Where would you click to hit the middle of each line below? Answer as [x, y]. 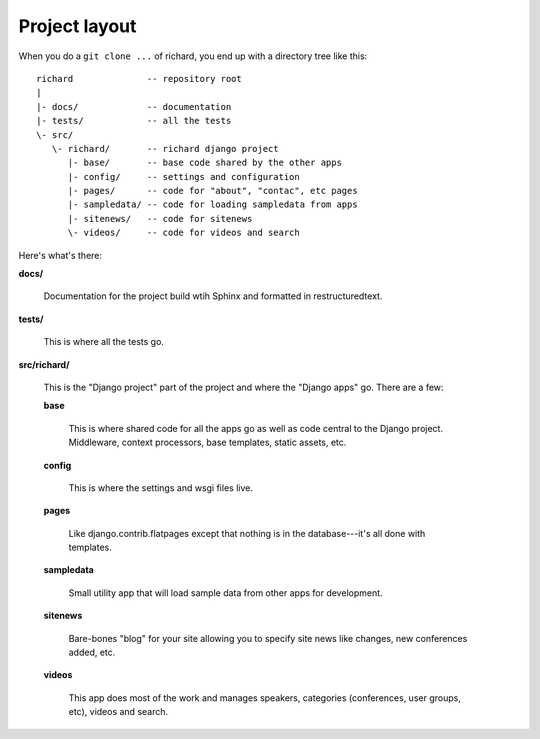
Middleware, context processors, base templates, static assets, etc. [207, 442]
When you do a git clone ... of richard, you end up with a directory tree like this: [193, 56]
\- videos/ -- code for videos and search [183, 233]
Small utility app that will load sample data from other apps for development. [226, 592]
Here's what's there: [60, 255]
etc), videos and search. [118, 712]
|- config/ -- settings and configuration [183, 176]
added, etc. [92, 652]
